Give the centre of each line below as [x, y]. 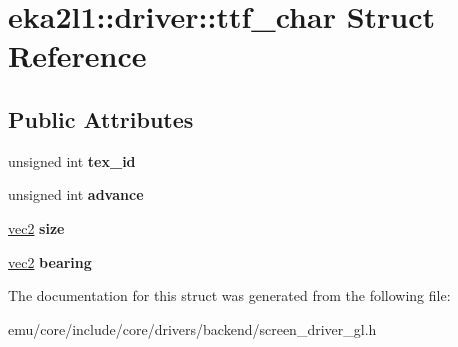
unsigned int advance [76, 194]
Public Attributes [101, 118]
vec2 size [36, 227]
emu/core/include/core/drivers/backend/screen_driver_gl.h [192, 328]
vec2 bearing [50, 261]
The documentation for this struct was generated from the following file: [229, 295]
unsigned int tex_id [72, 160]
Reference [77, 55]
